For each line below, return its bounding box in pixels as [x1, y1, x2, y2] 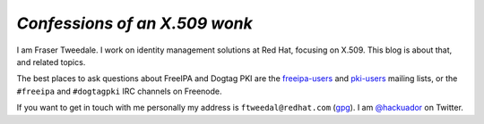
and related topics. [16, 56, 86, 67]
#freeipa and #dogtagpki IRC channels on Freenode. [16, 86, 223, 96]
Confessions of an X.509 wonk [16, 13, 253, 33]
